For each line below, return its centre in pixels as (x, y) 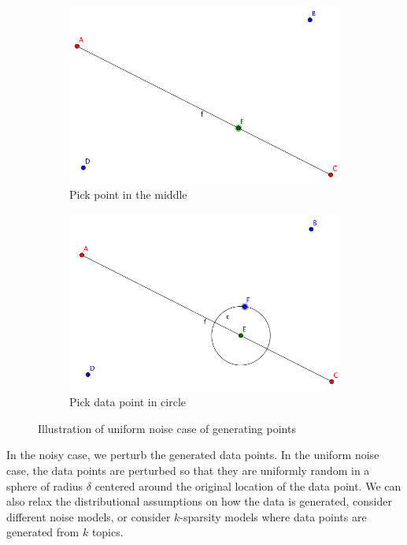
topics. (107, 532)
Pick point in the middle (128, 194)
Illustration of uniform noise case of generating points (167, 428)
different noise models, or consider (89, 516)
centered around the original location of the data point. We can (248, 485)
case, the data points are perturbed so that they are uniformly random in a (188, 470)
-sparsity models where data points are (273, 516)
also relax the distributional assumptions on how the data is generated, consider (199, 501)
